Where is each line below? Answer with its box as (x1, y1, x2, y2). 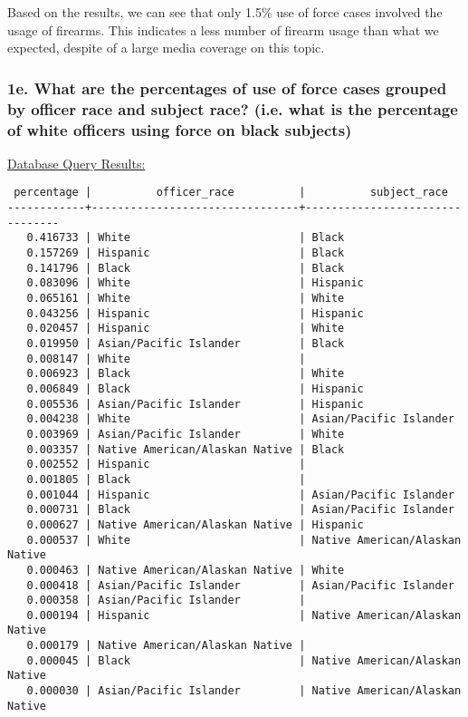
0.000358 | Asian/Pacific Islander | (26, 594, 306, 607)
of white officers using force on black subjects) (7, 118, 352, 140)
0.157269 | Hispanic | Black (26, 247, 345, 260)
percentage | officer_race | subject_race (14, 186, 448, 199)
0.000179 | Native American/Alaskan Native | (26, 639, 306, 653)
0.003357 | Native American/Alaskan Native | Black (26, 442, 345, 456)
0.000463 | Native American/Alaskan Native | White (26, 563, 345, 577)
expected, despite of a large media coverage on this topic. (7, 38, 325, 57)
